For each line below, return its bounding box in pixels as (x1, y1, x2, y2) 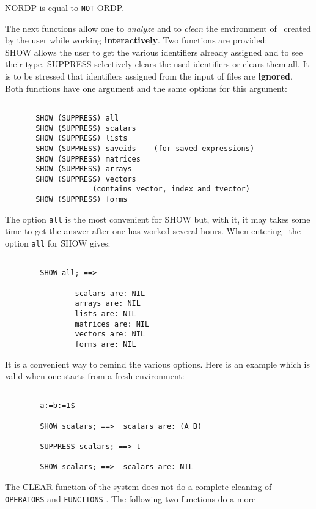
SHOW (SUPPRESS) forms (35, 195, 128, 204)
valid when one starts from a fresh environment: (5, 370, 185, 382)
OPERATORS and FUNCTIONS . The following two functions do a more (5, 492, 256, 505)
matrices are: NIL (75, 319, 150, 329)
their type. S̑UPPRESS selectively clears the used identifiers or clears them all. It (5, 58, 309, 70)
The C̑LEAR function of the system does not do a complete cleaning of (5, 480, 272, 493)
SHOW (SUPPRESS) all (35, 113, 119, 122)
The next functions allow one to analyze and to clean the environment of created (5, 21, 311, 34)
